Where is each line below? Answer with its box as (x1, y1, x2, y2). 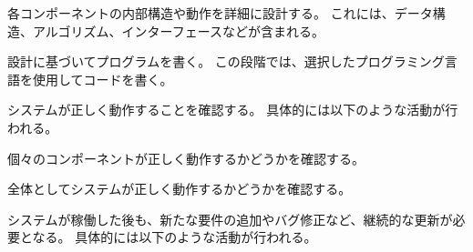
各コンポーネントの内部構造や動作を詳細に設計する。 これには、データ (7, 4, 433, 22)
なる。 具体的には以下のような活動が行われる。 (32, 227, 317, 247)
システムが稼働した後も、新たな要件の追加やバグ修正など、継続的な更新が (7, 209, 453, 228)
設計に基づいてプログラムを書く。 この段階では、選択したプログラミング (7, 52, 445, 71)
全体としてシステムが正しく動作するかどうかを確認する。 (7, 179, 352, 198)
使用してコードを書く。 (32, 69, 173, 88)
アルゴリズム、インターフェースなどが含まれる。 (32, 21, 325, 40)
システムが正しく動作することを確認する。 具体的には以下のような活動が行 (7, 100, 458, 119)
